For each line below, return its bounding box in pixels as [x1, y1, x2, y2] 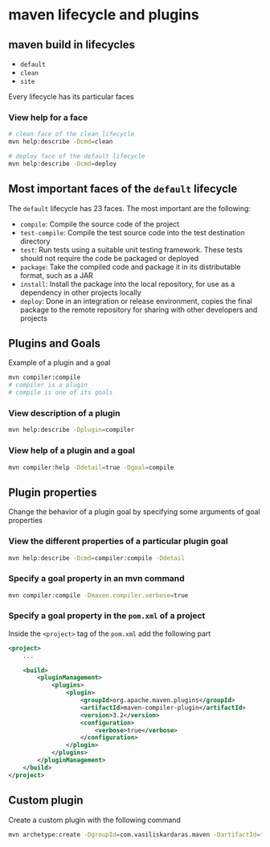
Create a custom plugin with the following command [8, 815, 181, 824]
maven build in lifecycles [8, 38, 135, 52]
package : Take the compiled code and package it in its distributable [19, 262, 241, 272]
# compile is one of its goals [8, 388, 113, 397]
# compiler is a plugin [8, 381, 88, 389]
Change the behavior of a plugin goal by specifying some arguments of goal [8, 507, 260, 517]
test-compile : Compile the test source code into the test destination [19, 227, 245, 237]
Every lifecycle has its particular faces [8, 92, 134, 102]
